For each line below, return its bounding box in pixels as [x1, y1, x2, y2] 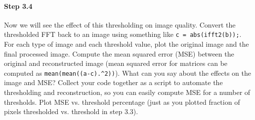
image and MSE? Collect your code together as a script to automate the [4, 77, 223, 88]
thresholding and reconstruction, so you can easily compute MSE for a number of [4, 87, 251, 97]
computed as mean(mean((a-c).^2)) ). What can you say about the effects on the [4, 67, 251, 78]
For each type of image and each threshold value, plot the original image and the [4, 39, 249, 49]
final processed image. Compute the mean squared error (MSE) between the [4, 48, 234, 59]
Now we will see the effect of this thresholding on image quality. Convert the [4, 19, 236, 30]
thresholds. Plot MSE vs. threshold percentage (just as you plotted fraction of [4, 96, 240, 107]
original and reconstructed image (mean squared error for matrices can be [4, 58, 228, 68]
